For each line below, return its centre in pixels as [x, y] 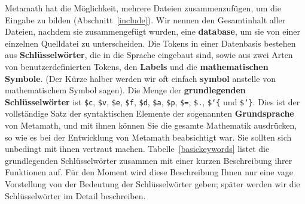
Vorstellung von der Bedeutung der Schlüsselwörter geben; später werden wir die [152, 183]
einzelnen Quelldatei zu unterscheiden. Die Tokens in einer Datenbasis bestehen [150, 43]
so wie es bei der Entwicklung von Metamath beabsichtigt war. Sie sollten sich [148, 137]
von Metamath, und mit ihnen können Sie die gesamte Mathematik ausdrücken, [151, 125]
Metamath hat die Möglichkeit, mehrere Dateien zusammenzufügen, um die [143, 8]
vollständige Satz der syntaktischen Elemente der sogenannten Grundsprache [150, 113]
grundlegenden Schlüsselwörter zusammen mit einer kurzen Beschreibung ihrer [149, 160]
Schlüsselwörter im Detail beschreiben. [75, 195]
